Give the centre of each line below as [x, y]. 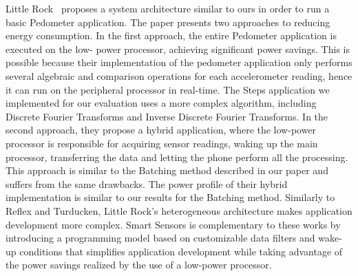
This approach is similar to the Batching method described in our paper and [167, 170]
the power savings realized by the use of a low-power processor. [139, 265]
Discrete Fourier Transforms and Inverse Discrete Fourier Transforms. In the [167, 116]
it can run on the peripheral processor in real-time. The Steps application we [168, 89]
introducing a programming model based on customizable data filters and [160, 238]
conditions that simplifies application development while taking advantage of [181, 251]
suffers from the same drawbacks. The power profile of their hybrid [147, 183]
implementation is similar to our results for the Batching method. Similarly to [170, 197]
